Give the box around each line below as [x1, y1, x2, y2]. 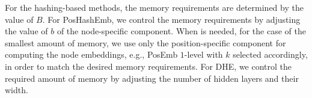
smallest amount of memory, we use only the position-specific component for [5, 36, 286, 49]
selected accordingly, [233, 48, 308, 61]
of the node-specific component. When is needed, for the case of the [57, 25, 306, 37]
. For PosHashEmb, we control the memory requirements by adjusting [42, 13, 301, 25]
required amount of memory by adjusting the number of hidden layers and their [5, 72, 299, 84]
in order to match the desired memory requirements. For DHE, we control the [5, 60, 292, 72]
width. [5, 84, 28, 96]
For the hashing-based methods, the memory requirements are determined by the [5, 1, 304, 13]
